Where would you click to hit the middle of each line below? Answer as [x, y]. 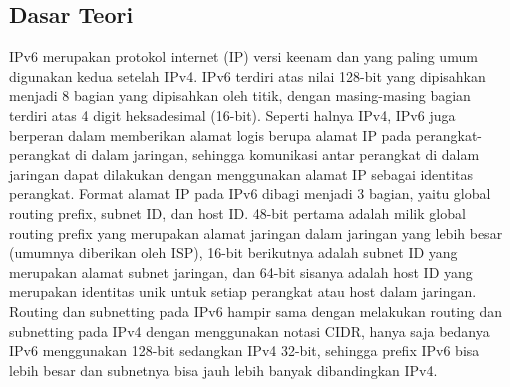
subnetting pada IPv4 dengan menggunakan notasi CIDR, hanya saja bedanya [249, 330]
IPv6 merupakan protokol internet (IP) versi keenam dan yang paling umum [243, 56]
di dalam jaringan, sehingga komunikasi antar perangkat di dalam [277, 154]
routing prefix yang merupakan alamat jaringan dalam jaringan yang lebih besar [256, 232]
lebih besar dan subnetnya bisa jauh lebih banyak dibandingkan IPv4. [223, 369]
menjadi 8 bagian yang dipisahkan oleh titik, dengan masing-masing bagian [240, 95]
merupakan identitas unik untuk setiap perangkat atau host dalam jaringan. [243, 291]
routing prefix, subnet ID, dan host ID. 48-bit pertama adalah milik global [237, 212]
